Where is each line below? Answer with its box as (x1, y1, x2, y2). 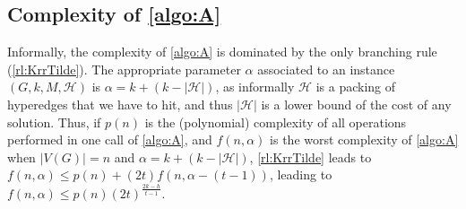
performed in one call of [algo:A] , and (7, 130, 212, 149)
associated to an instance (257, 59, 395, 78)
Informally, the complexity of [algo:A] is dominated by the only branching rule (7, 42, 437, 61)
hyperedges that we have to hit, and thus (7, 94, 233, 113)
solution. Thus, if (7, 112, 101, 131)
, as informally (215, 77, 295, 96)
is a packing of (315, 77, 395, 96)
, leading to (269, 165, 332, 184)
